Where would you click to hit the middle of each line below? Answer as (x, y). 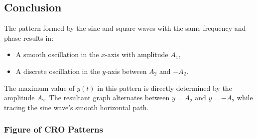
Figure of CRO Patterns (54, 129)
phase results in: (29, 37)
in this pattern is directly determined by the (165, 88)
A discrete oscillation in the (58, 71)
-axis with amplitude (137, 54)
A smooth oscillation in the (57, 54)
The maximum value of (39, 88)
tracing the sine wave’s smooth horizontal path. (76, 107)
